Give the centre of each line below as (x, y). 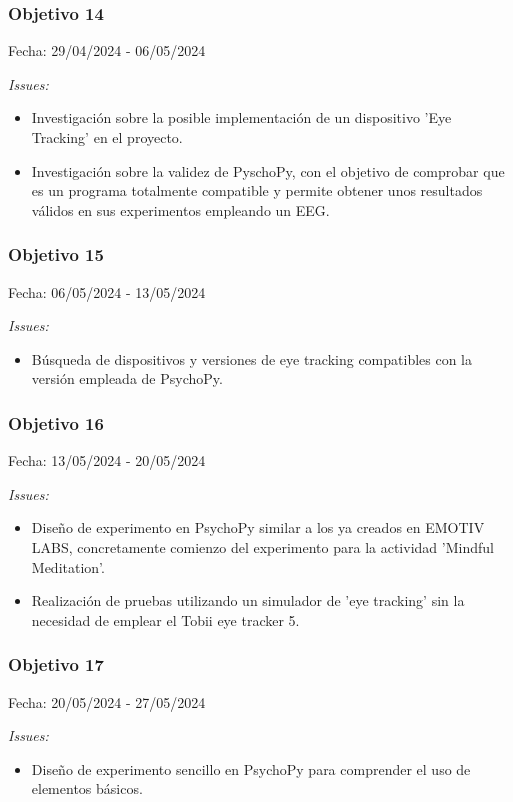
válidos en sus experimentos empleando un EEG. (180, 209)
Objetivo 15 (56, 254)
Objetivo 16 (56, 422)
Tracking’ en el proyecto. (107, 137)
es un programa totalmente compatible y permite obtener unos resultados (257, 190)
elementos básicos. (87, 788)
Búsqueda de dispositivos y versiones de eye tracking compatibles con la (252, 358)
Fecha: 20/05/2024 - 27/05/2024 (107, 701)
